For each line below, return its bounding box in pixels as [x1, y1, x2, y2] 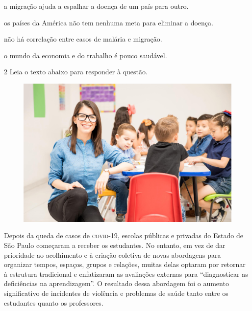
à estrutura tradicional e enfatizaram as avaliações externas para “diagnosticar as [4, 268, 248, 279]
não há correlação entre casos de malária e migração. [4, 34, 162, 44]
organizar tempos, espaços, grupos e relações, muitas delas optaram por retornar [4, 259, 246, 269]
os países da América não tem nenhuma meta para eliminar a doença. [4, 17, 213, 27]
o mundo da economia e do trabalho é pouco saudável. [4, 50, 167, 60]
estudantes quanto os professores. [4, 297, 103, 308]
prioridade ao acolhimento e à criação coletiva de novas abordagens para [4, 249, 221, 260]
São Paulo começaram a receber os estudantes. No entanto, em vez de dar [4, 240, 226, 250]
